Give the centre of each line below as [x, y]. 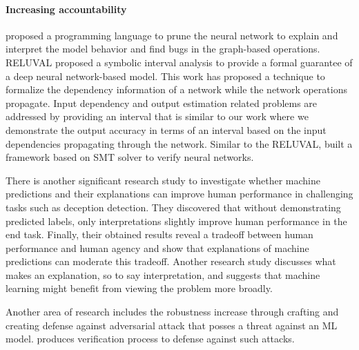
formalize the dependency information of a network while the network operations [176, 89]
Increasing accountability [66, 9]
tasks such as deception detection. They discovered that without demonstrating [173, 207]
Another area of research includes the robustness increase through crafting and [172, 312]
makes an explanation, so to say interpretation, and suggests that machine [163, 274]
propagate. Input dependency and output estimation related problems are [162, 103]
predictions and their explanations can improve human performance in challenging [179, 194]
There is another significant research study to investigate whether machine [163, 180]
